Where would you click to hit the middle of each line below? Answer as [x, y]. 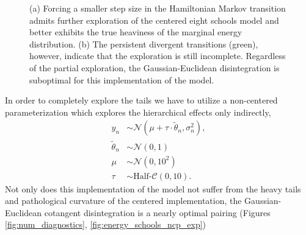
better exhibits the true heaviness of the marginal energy [136, 32]
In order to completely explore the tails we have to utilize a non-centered [141, 100]
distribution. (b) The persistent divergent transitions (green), [144, 44]
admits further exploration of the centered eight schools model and [154, 20]
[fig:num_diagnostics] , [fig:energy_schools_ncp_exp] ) [106, 224]
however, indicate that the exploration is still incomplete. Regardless [158, 56]
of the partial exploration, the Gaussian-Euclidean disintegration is [155, 67]
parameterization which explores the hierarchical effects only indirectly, [138, 112]
